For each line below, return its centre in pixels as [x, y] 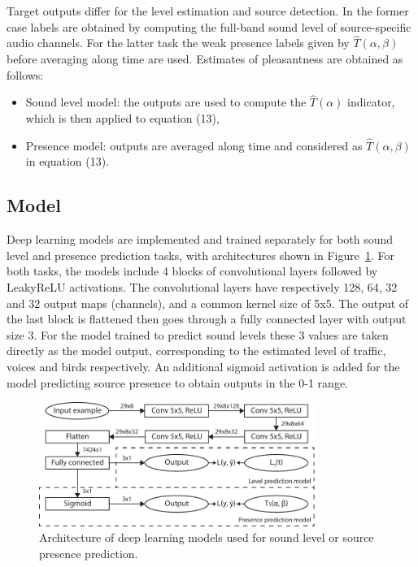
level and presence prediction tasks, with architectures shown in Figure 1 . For [201, 255]
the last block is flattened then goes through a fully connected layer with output [207, 319]
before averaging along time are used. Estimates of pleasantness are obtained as [205, 58]
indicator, [371, 102]
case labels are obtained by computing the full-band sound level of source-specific [209, 26]
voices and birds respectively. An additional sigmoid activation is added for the [203, 366]
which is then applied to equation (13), [122, 118]
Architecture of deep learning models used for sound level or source [207, 537]
